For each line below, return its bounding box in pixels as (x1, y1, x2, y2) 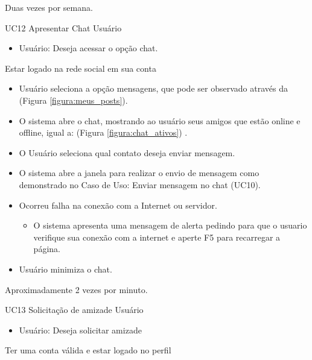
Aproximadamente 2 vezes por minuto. (5, 283, 148, 295)
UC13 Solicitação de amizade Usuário (5, 303, 144, 316)
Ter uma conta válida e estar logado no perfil (5, 344, 171, 356)
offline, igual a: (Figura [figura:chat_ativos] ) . (19, 126, 188, 139)
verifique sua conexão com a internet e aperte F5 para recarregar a (33, 230, 281, 243)
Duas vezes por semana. (5, 1, 93, 13)
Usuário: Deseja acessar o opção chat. (19, 42, 158, 54)
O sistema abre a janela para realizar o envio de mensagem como (19, 166, 259, 179)
